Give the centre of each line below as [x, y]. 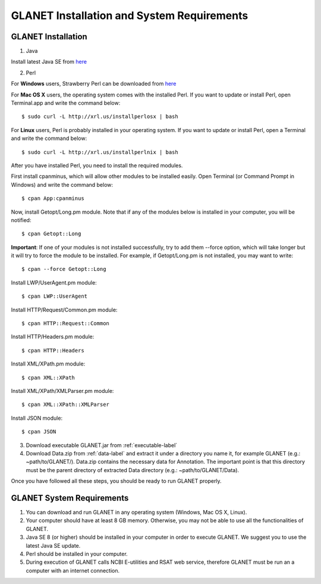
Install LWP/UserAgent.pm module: [54, 282]
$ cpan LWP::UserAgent [55, 296]
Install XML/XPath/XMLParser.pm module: [62, 391]
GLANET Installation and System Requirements [130, 15]
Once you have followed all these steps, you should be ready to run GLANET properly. [117, 481]
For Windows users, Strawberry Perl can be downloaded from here [94, 84]
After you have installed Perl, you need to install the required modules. [97, 165]
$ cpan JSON [39, 432]
